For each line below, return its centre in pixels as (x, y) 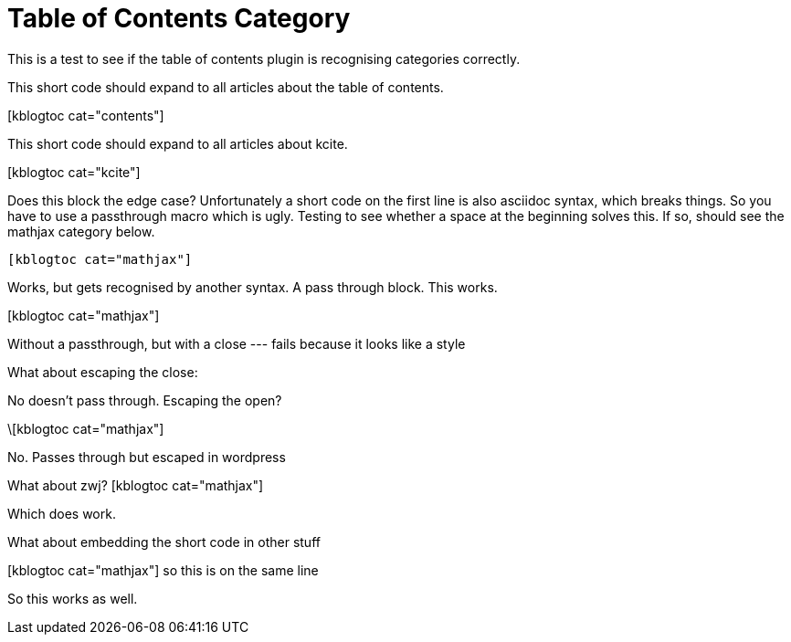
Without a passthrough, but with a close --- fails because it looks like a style (237, 343)
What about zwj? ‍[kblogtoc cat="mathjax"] (136, 485)
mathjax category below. (81, 231)
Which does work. (62, 513)
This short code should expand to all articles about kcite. (178, 143)
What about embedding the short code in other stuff (164, 542)
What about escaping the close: (103, 372)
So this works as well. (73, 598)
